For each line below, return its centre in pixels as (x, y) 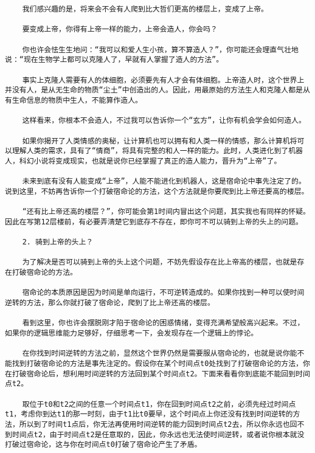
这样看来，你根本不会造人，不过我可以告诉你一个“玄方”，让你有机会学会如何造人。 (164, 121)
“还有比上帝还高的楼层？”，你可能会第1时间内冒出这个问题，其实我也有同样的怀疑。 (166, 212)
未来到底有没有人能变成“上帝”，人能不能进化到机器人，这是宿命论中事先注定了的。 (164, 182)
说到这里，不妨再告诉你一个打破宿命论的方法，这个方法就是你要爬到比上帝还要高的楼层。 (157, 191)
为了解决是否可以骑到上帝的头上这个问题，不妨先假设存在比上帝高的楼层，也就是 (160, 262)
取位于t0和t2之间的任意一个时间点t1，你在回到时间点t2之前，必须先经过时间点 (159, 404)
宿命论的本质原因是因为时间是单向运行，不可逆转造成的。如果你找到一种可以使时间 (163, 293)
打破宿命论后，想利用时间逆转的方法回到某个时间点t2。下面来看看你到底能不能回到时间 (161, 374)
